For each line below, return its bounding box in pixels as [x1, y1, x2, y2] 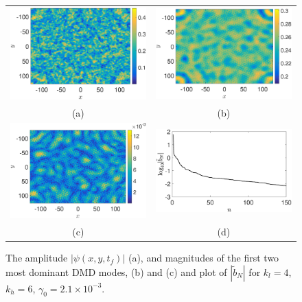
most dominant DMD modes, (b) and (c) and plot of [5, 264, 227, 279]
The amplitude [5, 251, 68, 265]
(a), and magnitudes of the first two [128, 251, 279, 265]
